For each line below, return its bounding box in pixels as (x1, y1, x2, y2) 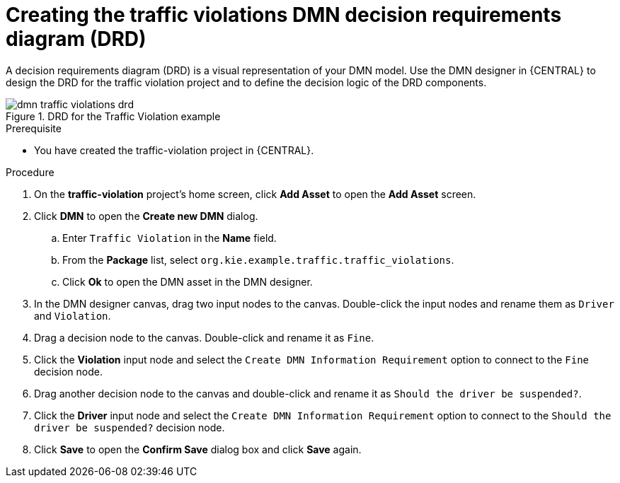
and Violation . (34, 309, 111, 322)
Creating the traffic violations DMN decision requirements (6, 3, 562, 27)
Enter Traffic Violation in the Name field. (62, 231, 277, 244)
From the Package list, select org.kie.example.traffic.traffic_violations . (62, 253, 454, 266)
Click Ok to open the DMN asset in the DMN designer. (62, 275, 313, 288)
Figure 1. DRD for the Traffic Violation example (6, 110, 221, 122)
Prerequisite (6, 122, 62, 134)
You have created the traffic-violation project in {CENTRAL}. (34, 144, 314, 156)
